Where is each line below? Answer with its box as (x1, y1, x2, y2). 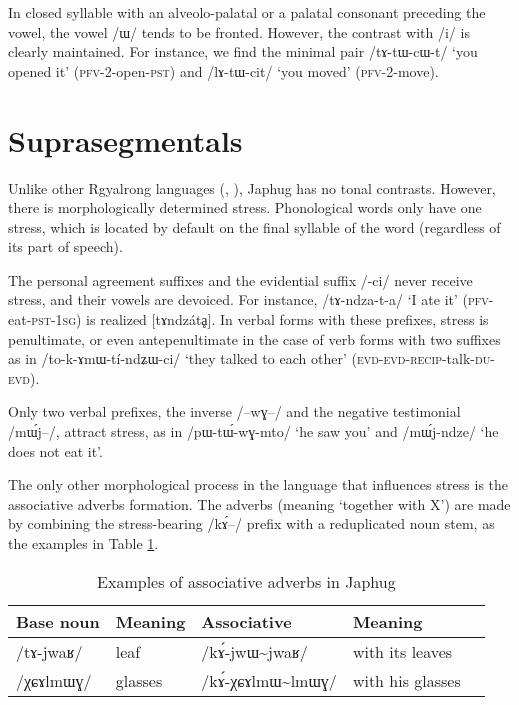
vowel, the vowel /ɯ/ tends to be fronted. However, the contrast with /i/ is (8, 21, 470, 42)
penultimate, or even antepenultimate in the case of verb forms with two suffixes (8, 328, 501, 349)
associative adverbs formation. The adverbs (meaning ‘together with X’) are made (8, 493, 511, 514)
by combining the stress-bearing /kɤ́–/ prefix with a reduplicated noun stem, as (8, 513, 495, 534)
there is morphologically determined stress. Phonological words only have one (8, 197, 482, 218)
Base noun (16, 609, 100, 633)
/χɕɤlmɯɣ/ (16, 668, 92, 692)
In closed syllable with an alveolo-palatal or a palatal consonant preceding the (8, 2, 486, 22)
